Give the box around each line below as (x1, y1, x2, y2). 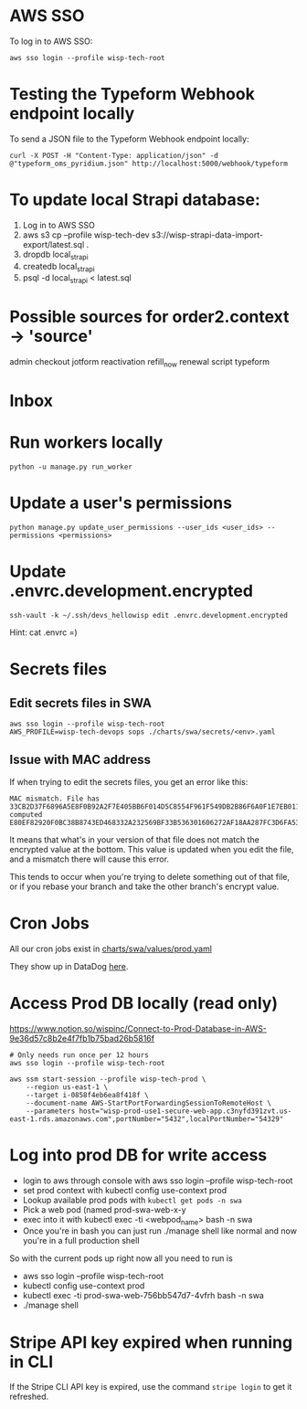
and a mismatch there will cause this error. (9, 853, 169, 864)
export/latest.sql (22, 238, 85, 249)
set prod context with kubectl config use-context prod (22, 1184, 228, 1195)
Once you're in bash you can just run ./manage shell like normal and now (22, 1225, 297, 1236)
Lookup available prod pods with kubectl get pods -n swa (22, 1194, 242, 1205)
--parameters (26, 1107, 76, 1116)
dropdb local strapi (22, 249, 89, 261)
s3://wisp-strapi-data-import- (151, 229, 263, 240)
